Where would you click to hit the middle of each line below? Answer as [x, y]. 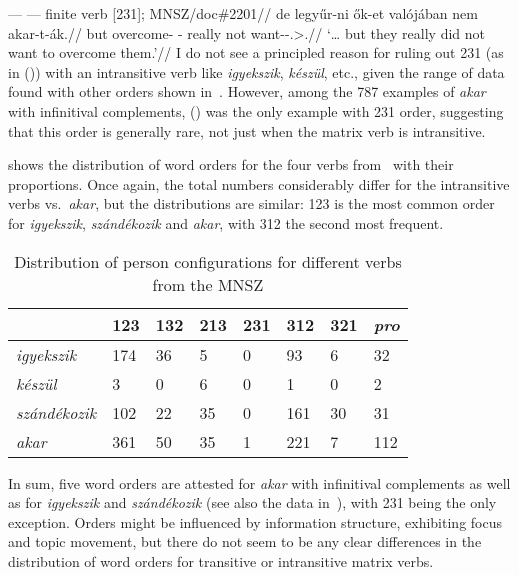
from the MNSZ [208, 284]
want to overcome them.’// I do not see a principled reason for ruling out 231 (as [256, 52]
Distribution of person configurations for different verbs [208, 261]
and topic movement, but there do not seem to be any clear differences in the [245, 541]
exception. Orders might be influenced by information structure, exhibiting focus [255, 521]
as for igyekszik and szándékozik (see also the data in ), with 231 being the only [252, 502]
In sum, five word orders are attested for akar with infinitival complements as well [259, 482]
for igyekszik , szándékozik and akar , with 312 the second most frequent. [226, 222]
